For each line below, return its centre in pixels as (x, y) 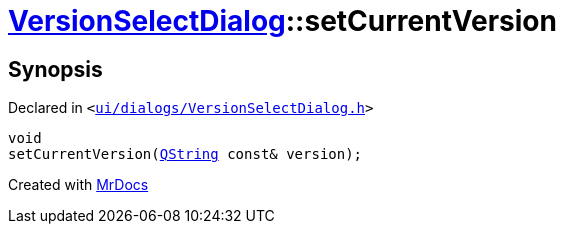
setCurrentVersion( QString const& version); (185, 154)
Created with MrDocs (78, 185)
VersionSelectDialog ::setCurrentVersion (282, 21)
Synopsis (55, 69)
